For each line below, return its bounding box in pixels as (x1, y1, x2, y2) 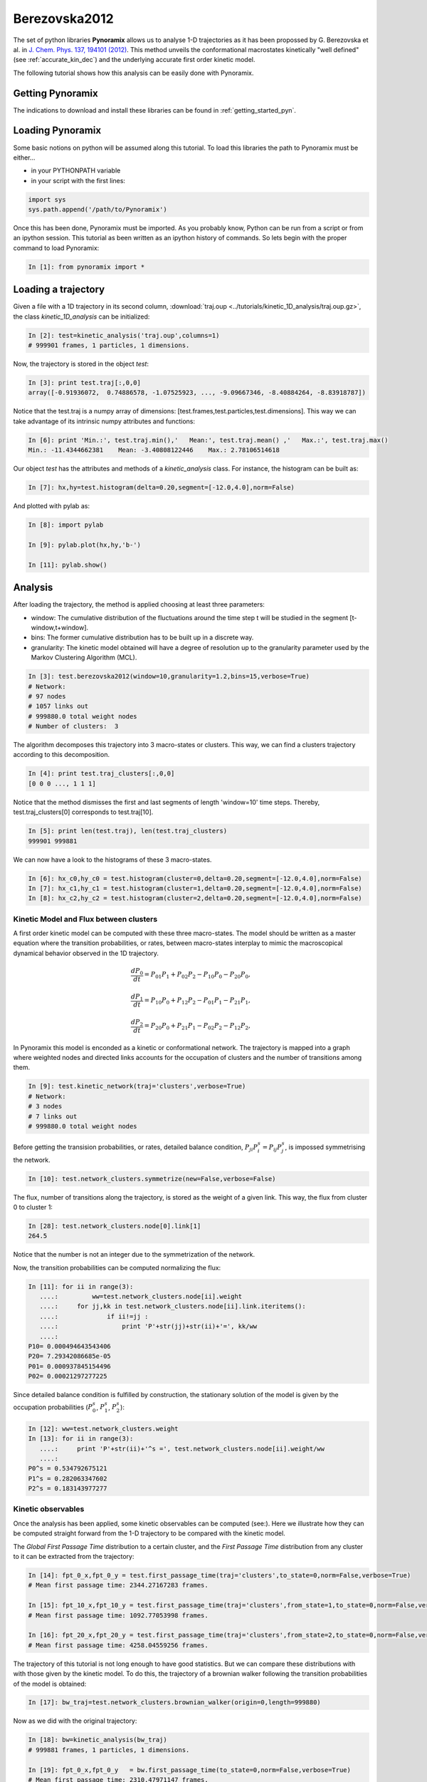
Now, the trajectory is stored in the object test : (13, 360, 149, 369)
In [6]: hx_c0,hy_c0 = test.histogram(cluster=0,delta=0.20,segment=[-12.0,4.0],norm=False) (28, 874, 362, 882)
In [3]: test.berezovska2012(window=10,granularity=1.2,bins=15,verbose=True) (28, 672, 310, 681)
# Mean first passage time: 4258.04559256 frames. (28, 1641, 209, 1649)
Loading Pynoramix (13, 125, 102, 137)
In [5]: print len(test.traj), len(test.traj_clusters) (28, 827, 228, 835)
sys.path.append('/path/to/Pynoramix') (28, 205, 167, 214)
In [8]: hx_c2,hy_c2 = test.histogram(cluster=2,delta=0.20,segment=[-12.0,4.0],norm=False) (28, 895, 362, 902)
